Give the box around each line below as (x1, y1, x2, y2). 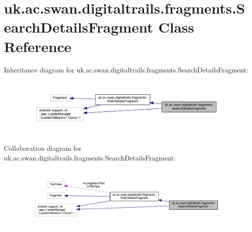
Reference (4, 36, 72, 56)
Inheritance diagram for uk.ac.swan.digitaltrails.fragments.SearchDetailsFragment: (4, 64, 249, 74)
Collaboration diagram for (4, 143, 82, 153)
